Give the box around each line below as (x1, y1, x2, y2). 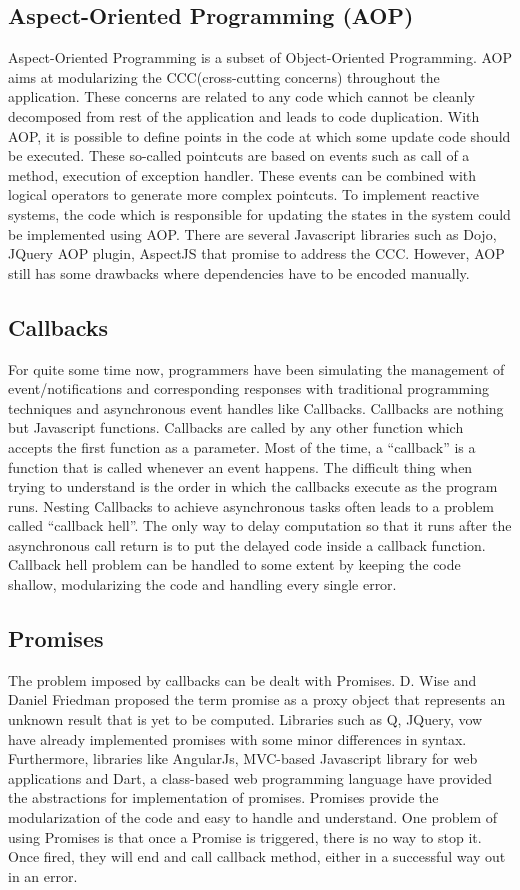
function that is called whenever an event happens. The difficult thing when (8, 456, 473, 477)
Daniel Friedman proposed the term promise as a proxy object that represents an (8, 689, 506, 710)
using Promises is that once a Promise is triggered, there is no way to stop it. (8, 826, 482, 847)
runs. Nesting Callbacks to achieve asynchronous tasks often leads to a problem (8, 495, 495, 516)
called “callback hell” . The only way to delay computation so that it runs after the (8, 515, 512, 536)
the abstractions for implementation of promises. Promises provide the (8, 787, 439, 808)
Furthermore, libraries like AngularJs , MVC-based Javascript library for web (8, 748, 478, 769)
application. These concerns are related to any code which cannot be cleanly (8, 86, 475, 107)
